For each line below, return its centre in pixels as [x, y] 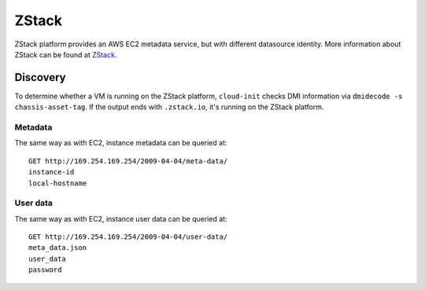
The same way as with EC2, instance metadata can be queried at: [121, 143]
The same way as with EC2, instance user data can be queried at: [121, 218]
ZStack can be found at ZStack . [66, 54]
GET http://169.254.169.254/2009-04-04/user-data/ [128, 237]
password [45, 270]
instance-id [52, 172]
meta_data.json [58, 248]
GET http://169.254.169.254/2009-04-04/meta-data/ [128, 161]
